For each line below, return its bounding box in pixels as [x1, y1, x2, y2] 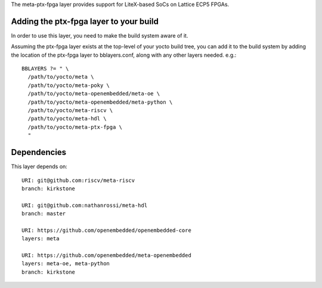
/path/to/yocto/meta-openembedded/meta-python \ [27, 98, 173, 106]
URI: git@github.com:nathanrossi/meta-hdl [21, 202, 148, 209]
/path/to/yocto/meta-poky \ [27, 82, 110, 89]
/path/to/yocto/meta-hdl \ [27, 115, 107, 122]
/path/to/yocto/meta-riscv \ [27, 107, 113, 114]
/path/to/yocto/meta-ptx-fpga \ [27, 123, 122, 131]
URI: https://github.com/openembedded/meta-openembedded [21, 252, 192, 259]
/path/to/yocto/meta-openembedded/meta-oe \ [27, 90, 160, 97]
